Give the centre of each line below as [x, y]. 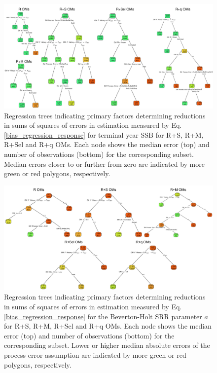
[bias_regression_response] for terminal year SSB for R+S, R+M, [104, 134]
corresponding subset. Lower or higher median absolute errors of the [107, 345]
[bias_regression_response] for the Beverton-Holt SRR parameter [103, 316]
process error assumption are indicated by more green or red [95, 354]
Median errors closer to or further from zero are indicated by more [104, 164]
